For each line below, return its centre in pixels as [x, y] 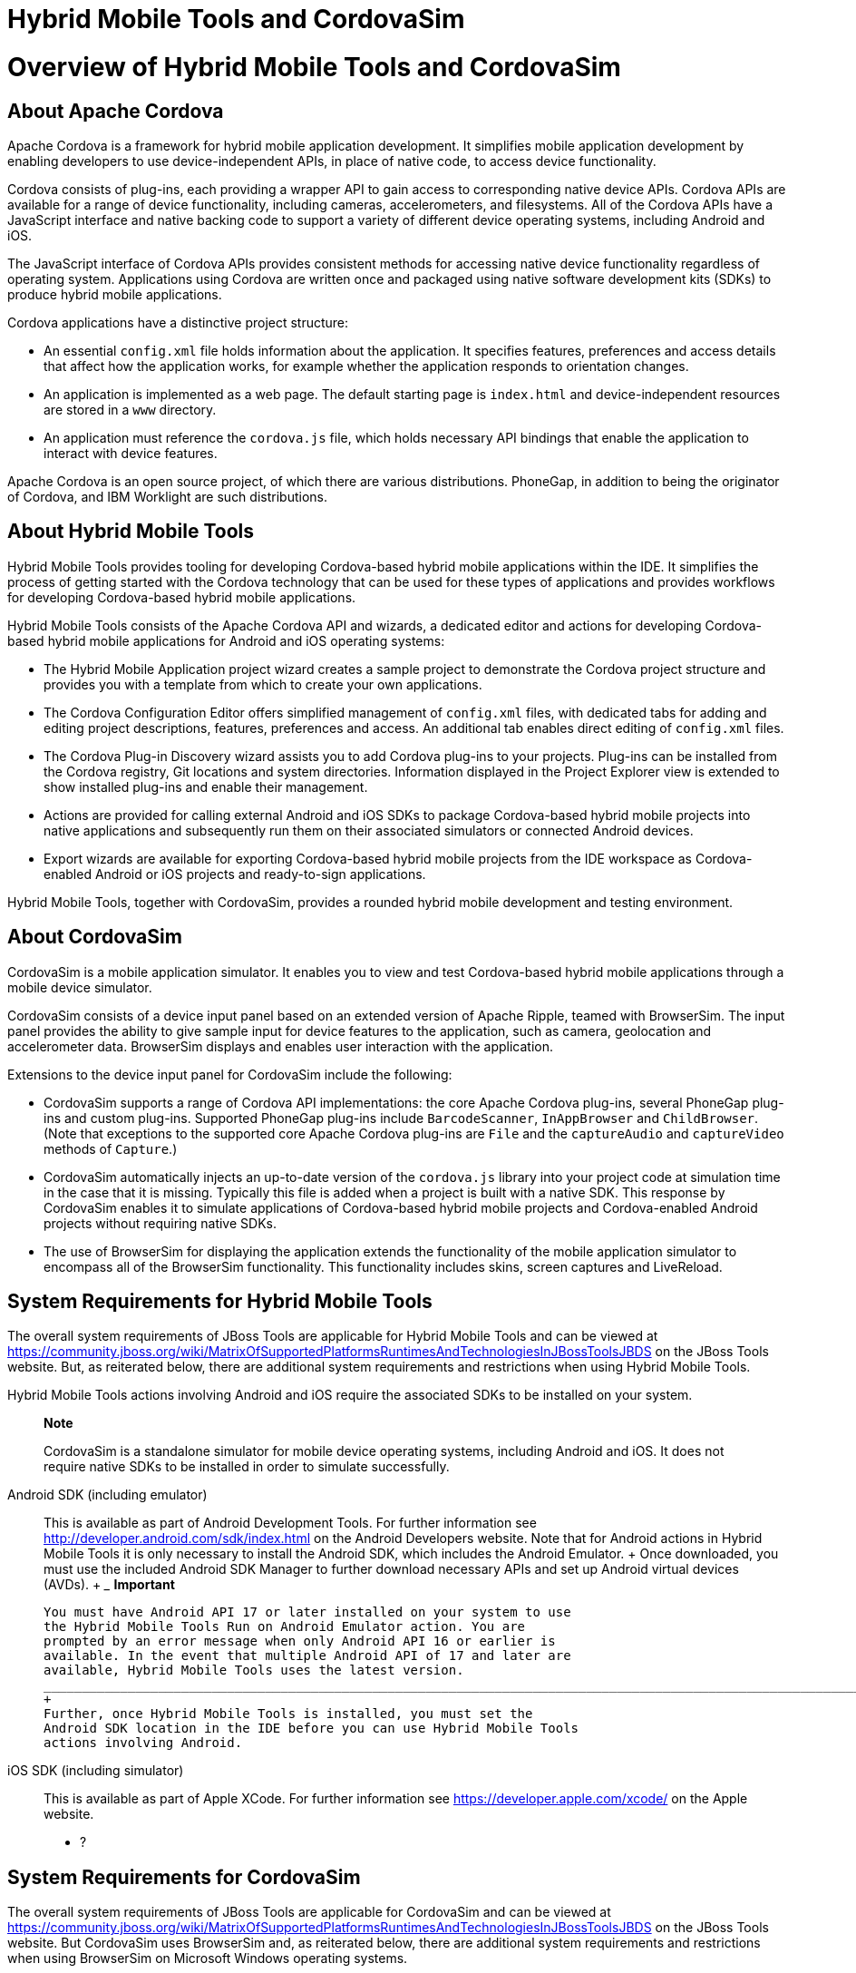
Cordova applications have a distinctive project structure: [178, 322]
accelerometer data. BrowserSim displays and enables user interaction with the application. [280, 1046]
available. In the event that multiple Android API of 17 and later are [307, 1656]
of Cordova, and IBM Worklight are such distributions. [167, 496]
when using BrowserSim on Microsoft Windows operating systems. [208, 1958]
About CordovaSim [95, 937]
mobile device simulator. [80, 987]
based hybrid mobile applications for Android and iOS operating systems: [226, 640]
